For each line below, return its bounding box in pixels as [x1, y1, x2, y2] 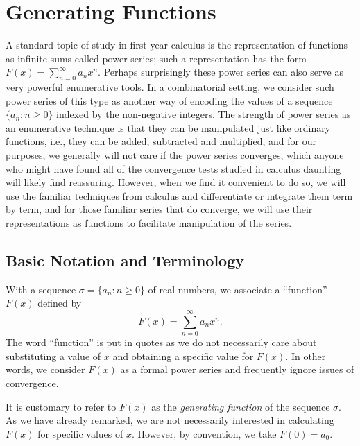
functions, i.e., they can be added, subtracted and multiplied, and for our [6, 134, 316, 148]
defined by [37, 295, 82, 310]
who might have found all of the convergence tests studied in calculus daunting [6, 161, 341, 175]
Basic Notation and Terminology [6, 250, 244, 271]
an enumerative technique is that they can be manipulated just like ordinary [6, 120, 331, 135]
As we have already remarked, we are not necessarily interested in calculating [6, 413, 334, 427]
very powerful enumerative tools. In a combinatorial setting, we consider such [6, 80, 334, 94]
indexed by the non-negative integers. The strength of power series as [56, 107, 351, 121]
